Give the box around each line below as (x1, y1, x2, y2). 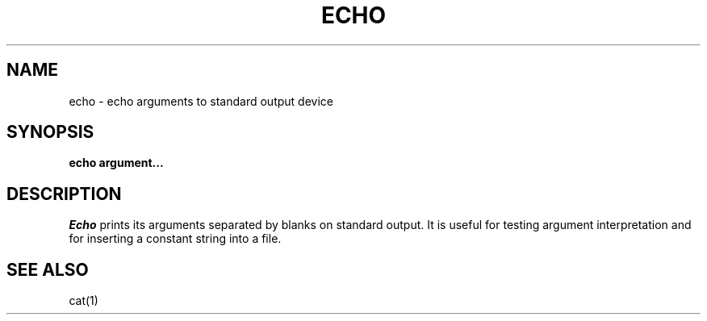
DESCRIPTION (6, 183, 122, 204)
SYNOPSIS (6, 122, 94, 143)
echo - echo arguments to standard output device (69, 94, 333, 108)
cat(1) (69, 294, 98, 308)
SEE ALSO (6, 259, 89, 280)
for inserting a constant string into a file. (69, 231, 282, 246)
